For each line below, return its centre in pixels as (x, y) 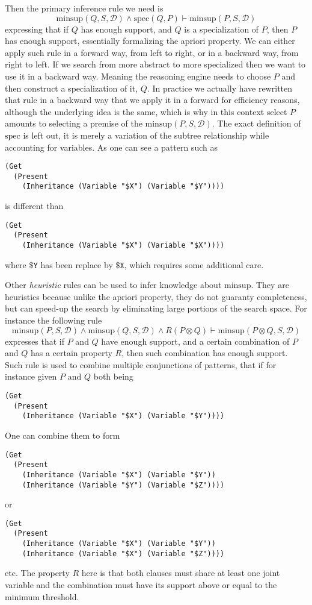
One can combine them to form (63, 435)
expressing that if (37, 29)
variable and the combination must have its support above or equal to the (141, 585)
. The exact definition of (256, 123)
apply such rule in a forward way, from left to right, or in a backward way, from (152, 52)
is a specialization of (222, 29)
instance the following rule (54, 320)
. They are (270, 285)
